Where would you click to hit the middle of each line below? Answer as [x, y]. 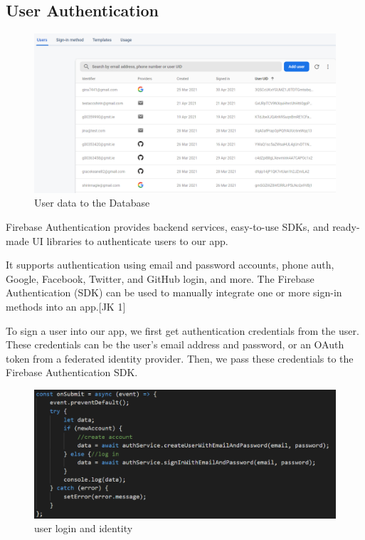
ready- [346, 226]
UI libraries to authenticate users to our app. [130, 240]
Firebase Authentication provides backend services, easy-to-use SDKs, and [168, 226]
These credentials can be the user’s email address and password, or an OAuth [175, 344]
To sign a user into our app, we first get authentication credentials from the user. [182, 330]
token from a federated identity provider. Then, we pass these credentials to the [180, 358]
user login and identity [84, 528]
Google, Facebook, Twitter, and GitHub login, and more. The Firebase [160, 278]
